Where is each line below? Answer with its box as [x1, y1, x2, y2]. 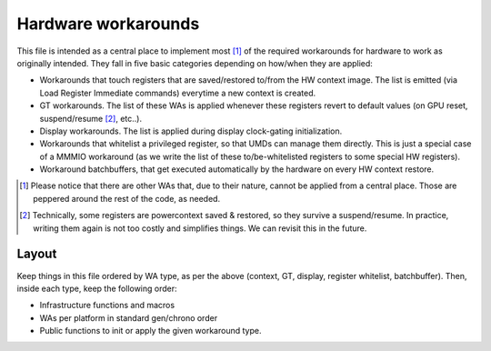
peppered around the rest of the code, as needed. [33, 193, 221, 204]
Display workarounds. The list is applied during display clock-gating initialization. [39, 125, 343, 136]
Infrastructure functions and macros [39, 300, 175, 311]
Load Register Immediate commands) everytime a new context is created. [39, 87, 316, 98]
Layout [16, 246, 57, 262]
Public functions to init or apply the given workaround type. [39, 326, 262, 336]
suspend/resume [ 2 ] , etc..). [39, 113, 143, 124]
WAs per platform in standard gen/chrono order [39, 312, 218, 323]
